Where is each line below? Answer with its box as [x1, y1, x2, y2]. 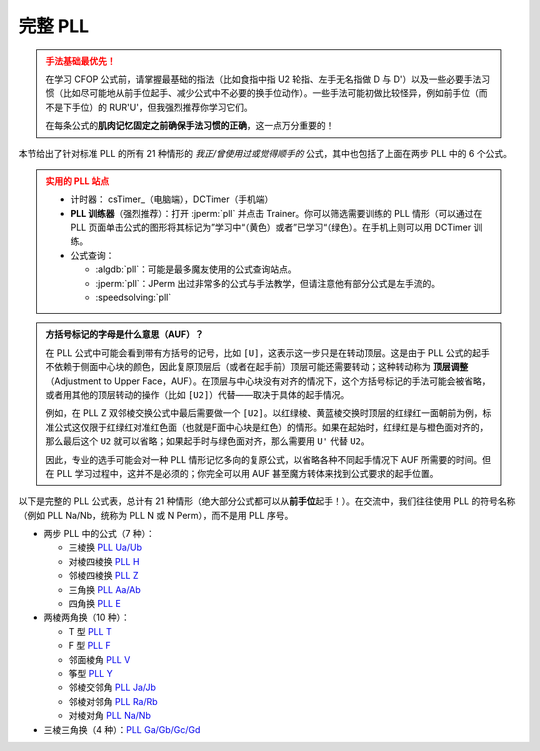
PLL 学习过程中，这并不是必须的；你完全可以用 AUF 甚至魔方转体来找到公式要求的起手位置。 [56, 467, 439, 479]
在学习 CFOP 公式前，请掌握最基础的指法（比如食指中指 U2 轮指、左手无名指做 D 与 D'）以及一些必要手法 [45, 73, 482, 85]
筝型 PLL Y [68, 668, 114, 679]
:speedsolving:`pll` [95, 291, 172, 304]
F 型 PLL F [68, 640, 112, 652]
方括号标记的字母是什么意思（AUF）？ [45, 328, 204, 340]
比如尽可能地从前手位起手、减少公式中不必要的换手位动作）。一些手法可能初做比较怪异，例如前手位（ [62, 87, 479, 99]
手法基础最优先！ [45, 55, 116, 67]
